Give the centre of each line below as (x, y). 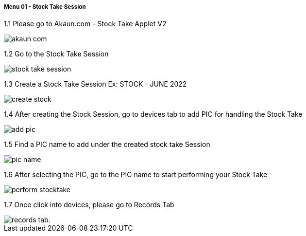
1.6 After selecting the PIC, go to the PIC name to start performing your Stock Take (136, 175)
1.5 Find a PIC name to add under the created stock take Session (107, 145)
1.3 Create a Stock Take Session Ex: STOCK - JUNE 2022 (95, 84)
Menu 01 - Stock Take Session (45, 7)
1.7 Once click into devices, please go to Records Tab (89, 205)
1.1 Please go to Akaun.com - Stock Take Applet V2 (85, 24)
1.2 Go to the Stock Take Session (56, 54)
